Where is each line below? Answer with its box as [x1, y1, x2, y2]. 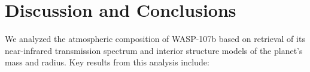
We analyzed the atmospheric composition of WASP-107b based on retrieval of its [5, 32, 305, 45]
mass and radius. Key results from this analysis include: [5, 56, 209, 68]
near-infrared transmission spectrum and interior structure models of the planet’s [5, 44, 303, 56]
